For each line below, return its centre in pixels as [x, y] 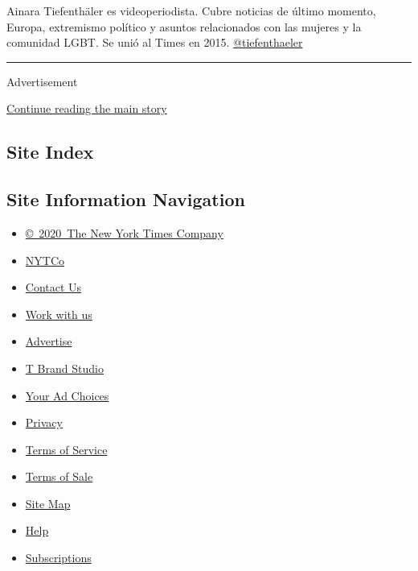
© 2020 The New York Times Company [124, 232]
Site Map [48, 503]
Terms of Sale [59, 476]
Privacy [44, 422]
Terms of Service [66, 449]
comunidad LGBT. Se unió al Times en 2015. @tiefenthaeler [155, 42]
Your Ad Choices [67, 395]
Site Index [50, 152]
